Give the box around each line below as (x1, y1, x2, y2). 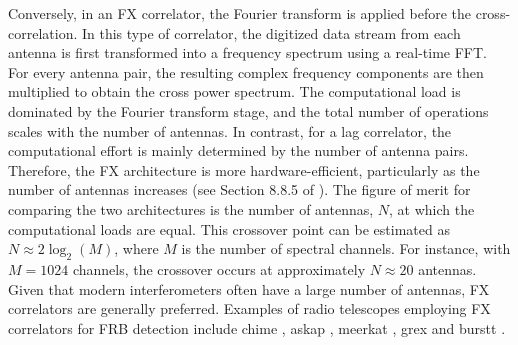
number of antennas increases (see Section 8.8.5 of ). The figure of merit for (8, 179, 471, 200)
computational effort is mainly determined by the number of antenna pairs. (8, 140, 469, 161)
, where (114, 238, 159, 259)
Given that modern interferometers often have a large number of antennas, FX (8, 278, 490, 299)
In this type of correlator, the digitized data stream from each (81, 22, 461, 43)
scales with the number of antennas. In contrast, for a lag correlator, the (8, 120, 452, 141)
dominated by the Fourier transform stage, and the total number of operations (8, 100, 489, 121)
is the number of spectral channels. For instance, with (181, 238, 511, 259)
